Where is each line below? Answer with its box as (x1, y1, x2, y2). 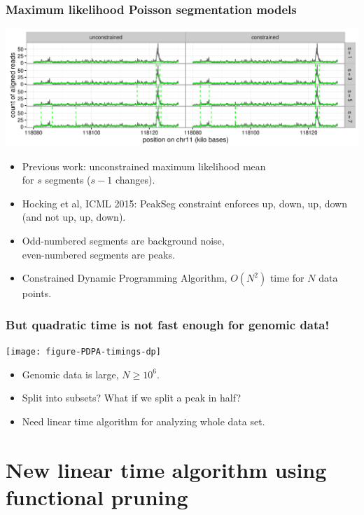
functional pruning (6, 482, 188, 511)
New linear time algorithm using (6, 455, 327, 483)
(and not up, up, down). (22, 210, 126, 224)
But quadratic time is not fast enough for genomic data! (6, 315, 330, 333)
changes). (115, 172, 155, 187)
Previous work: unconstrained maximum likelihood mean (22, 158, 266, 173)
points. (22, 286, 52, 301)
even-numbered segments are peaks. (22, 247, 175, 261)
